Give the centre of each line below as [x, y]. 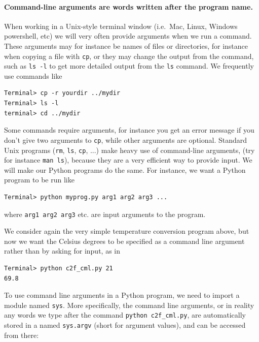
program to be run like [39, 180]
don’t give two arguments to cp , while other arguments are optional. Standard [126, 139]
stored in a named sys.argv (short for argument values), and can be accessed [125, 325]
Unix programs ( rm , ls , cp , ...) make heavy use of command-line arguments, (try [129, 150]
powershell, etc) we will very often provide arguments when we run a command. [128, 36]
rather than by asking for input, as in [62, 251]
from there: [22, 335]
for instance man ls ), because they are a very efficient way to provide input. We [128, 160]
